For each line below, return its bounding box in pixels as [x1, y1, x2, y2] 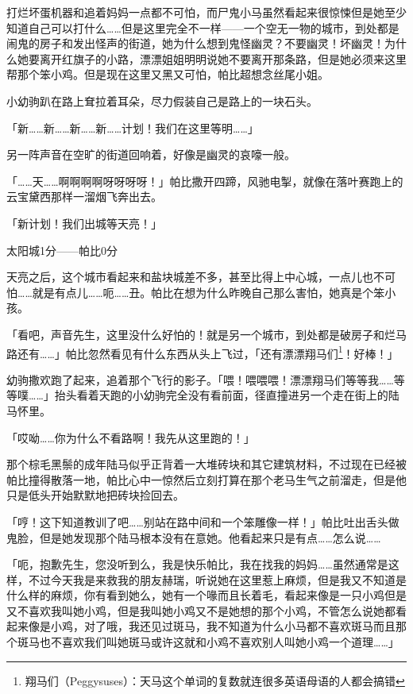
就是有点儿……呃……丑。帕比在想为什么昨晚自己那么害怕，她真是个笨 [32, 283, 385, 300]
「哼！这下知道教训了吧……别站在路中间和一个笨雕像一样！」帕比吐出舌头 [6, 513, 388, 530]
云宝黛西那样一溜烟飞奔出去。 [6, 188, 162, 205]
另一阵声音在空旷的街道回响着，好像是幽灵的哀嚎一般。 [6, 146, 295, 163]
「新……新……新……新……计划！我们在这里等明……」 [6, 119, 259, 136]
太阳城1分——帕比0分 [6, 241, 118, 258]
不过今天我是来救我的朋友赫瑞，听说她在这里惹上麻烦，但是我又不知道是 [28, 571, 407, 588]
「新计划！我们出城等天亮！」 [6, 214, 162, 231]
